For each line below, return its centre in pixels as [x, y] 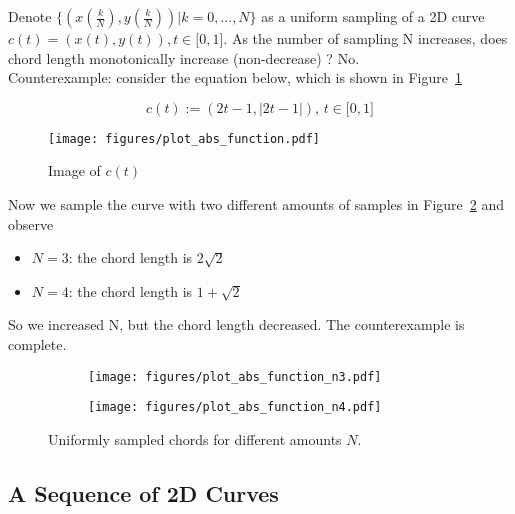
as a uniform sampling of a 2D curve [373, 16]
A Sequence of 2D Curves [143, 492]
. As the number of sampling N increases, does [365, 38]
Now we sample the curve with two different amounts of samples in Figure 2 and [256, 204]
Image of [74, 170]
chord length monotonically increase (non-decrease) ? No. [184, 57]
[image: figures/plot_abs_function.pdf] [184, 138]
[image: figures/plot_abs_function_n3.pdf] [235, 376]
